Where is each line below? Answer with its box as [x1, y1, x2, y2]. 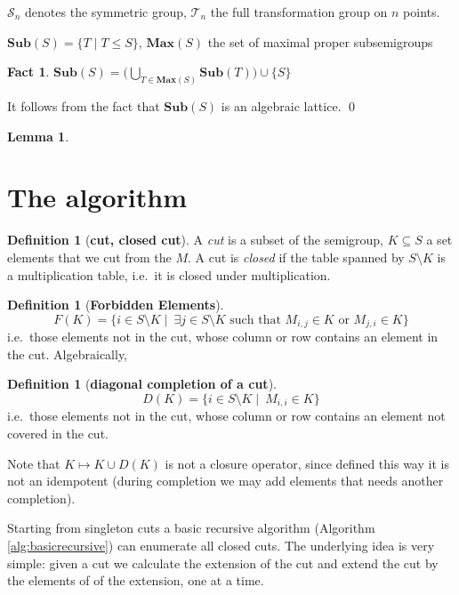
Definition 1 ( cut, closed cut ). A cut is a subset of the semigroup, [7, 230, 383, 249]
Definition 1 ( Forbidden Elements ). [7, 295, 224, 314]
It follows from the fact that [7, 97, 160, 116]
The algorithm [7, 179, 187, 215]
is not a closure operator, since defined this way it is [165, 454, 449, 472]
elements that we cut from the [7, 247, 172, 266]
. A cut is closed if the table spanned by [188, 247, 405, 266]
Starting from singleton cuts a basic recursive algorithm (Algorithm [7, 519, 375, 537]
